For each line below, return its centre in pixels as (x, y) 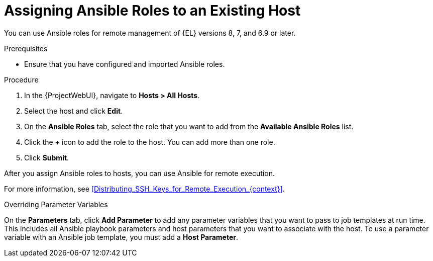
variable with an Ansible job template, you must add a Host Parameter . (121, 237)
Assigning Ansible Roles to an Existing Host (152, 11)
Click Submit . (47, 157)
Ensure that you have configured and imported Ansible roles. (125, 64)
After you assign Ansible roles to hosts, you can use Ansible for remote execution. (139, 173)
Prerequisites (26, 48)
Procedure (21, 79)
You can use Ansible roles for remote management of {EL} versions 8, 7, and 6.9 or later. (150, 33)
